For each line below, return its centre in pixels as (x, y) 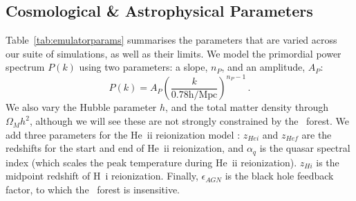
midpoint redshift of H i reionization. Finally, (102, 176)
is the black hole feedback (279, 176)
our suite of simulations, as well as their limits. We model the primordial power (174, 53)
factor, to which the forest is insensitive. (93, 189)
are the (317, 134)
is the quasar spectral (305, 148)
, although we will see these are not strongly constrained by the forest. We (189, 121)
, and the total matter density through (247, 107)
